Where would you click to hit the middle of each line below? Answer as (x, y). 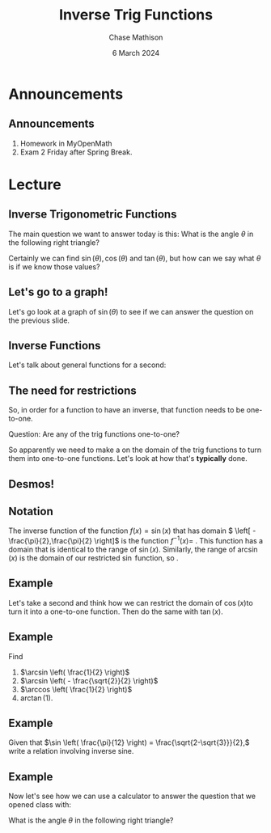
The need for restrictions (72, 390)
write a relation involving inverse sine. (71, 751)
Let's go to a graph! (58, 292)
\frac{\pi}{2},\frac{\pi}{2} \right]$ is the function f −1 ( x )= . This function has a (136, 540)
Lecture (35, 184)
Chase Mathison (136, 37)
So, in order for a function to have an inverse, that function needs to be (127, 410)
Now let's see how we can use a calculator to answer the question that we (132, 796)
